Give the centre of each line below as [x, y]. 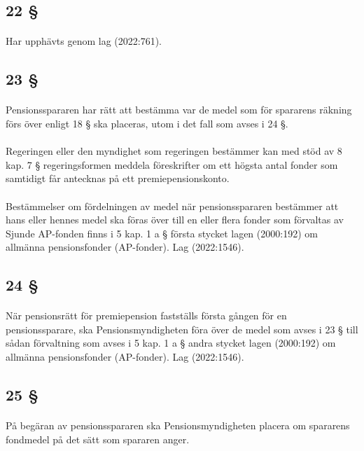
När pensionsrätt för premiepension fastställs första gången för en [146, 315]
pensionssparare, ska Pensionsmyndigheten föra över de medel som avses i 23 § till [182, 329]
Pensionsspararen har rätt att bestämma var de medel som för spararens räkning [179, 110]
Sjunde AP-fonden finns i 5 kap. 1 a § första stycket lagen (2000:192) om [162, 233]
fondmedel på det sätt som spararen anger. [98, 439]
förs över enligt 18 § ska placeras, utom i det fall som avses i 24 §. [147, 123]
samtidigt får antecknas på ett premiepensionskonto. [118, 178]
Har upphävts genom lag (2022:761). [84, 41]
